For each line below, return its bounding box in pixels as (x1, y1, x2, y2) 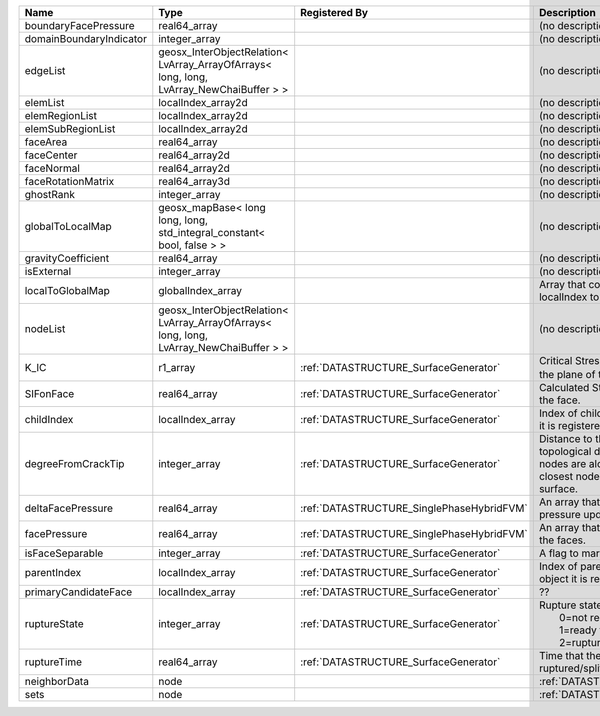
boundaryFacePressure (24, 19, 135, 32)
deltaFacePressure (24, 501, 114, 515)
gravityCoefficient (24, 251, 110, 265)
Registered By (300, 6, 369, 19)
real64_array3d (158, 175, 230, 188)
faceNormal (24, 161, 80, 175)
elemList (24, 96, 65, 109)
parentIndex (24, 566, 82, 580)
